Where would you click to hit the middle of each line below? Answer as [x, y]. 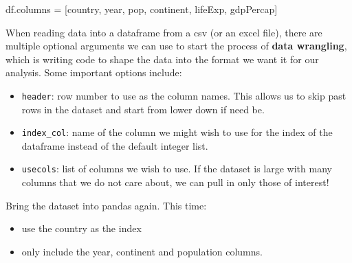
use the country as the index [81, 228]
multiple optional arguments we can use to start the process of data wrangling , [176, 46]
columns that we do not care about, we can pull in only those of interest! [175, 182]
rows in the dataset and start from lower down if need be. [143, 109]
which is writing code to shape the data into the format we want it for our [162, 59]
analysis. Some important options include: [94, 72]
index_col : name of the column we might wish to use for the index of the [177, 132]
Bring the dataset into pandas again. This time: [106, 205]
